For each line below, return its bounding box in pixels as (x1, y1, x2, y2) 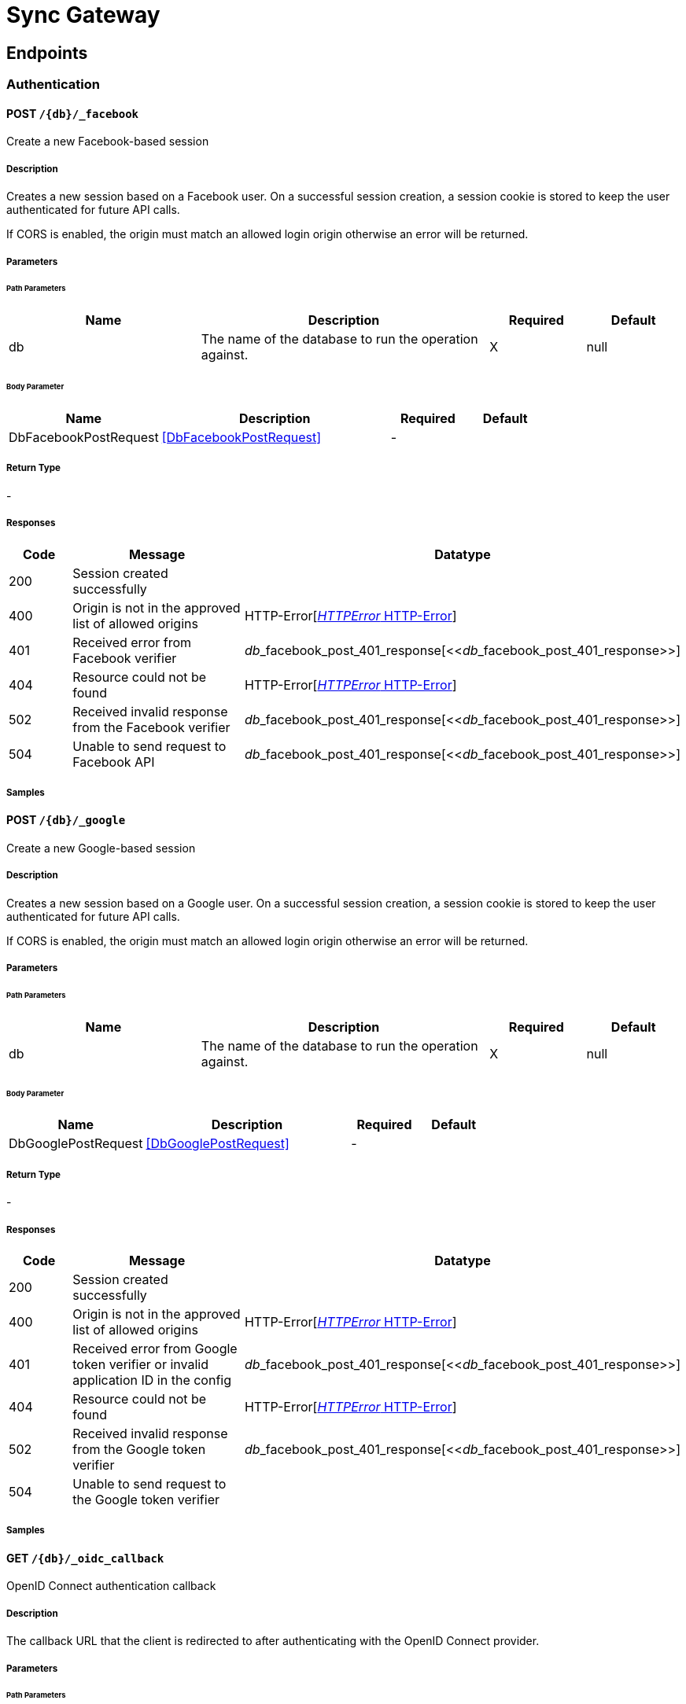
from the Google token (72, 1441, 206, 1457)
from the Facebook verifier (72, 719, 231, 735)
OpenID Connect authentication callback (6, 1579, 216, 1593)
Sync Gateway (6, 2, 160, 28)
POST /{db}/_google (6, 813, 126, 827)
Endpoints (6, 42, 88, 63)
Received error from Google (72, 1341, 238, 1356)
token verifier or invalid (72, 1356, 208, 1372)
